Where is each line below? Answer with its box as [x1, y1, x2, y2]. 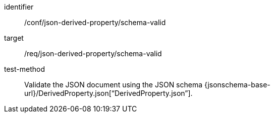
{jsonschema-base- [204, 80, 270, 89]
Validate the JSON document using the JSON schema [24, 80, 203, 89]
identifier [4, 3, 34, 11]
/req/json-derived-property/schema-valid [24, 49, 162, 58]
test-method [4, 65, 45, 73]
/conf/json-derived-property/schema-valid [24, 18, 166, 27]
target [4, 34, 24, 42]
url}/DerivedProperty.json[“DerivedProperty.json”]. [24, 89, 193, 97]
